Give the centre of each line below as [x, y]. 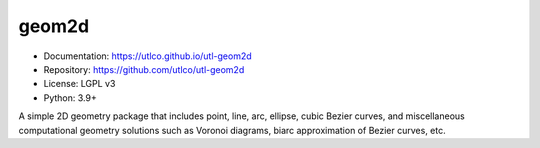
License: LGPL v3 [79, 84]
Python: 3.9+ [70, 97]
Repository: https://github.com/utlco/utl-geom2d [144, 69]
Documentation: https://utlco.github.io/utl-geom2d [147, 56]
